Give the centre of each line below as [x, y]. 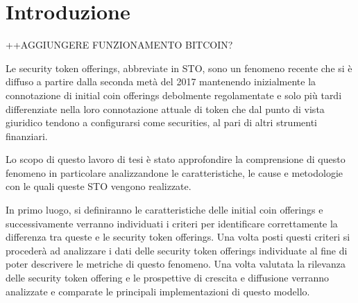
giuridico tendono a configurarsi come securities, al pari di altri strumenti [161, 122]
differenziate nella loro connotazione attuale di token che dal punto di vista [165, 109]
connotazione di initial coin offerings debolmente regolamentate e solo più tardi [174, 95]
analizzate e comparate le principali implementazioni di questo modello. [158, 291]
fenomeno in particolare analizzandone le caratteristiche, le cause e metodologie [174, 172]
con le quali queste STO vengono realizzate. [99, 186]
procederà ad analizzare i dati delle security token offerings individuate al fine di [177, 250]
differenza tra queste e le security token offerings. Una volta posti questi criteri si [178, 237]
